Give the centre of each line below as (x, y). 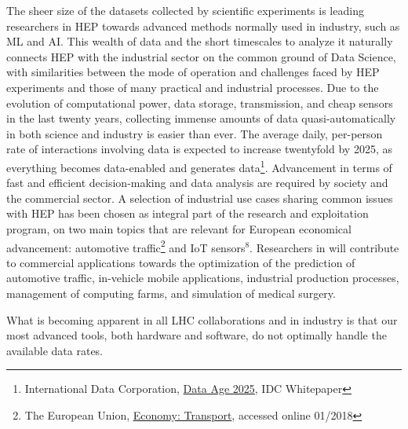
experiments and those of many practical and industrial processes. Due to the (193, 87)
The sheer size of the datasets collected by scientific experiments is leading (185, 10)
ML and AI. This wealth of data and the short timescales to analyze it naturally (200, 41)
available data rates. (55, 350)
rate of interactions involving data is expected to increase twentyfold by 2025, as (199, 149)
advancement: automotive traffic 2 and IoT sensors (126, 246)
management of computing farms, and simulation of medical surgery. (171, 293)
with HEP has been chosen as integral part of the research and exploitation (188, 213)
